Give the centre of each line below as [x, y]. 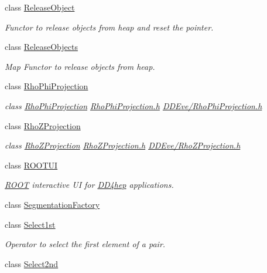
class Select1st [30, 224]
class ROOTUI [31, 165]
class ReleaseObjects [41, 47]
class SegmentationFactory [52, 204]
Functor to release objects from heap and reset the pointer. [109, 27]
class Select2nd [32, 263]
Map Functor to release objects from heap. [80, 66]
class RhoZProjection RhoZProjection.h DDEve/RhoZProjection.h [123, 145]
